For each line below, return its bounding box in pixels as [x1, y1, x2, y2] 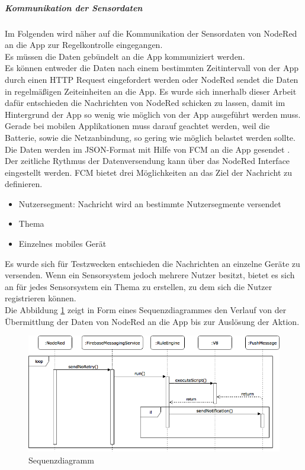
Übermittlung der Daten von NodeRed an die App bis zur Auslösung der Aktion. [5, 315, 300, 327]
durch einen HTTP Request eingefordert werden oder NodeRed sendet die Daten [5, 73, 298, 85]
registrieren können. [5, 292, 76, 304]
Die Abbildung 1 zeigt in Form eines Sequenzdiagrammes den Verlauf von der [5, 304, 287, 316]
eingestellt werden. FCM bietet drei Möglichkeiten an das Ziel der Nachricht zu [5, 166, 293, 178]
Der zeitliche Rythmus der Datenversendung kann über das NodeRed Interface [5, 154, 290, 167]
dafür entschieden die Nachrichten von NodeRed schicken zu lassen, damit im [5, 96, 285, 109]
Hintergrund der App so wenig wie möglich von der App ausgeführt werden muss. [5, 108, 301, 120]
